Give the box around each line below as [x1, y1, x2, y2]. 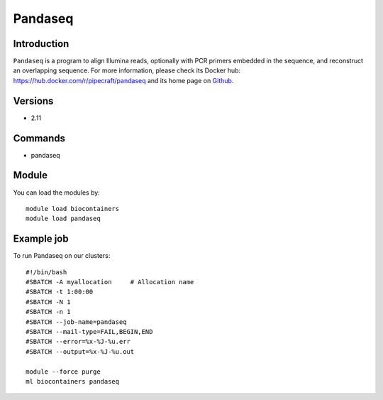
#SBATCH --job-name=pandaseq [26, 318, 127, 326]
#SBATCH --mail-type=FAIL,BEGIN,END [26, 328, 153, 335]
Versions [13, 94, 54, 107]
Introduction [13, 38, 70, 50]
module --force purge [26, 367, 101, 376]
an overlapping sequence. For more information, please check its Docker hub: [13, 66, 241, 75]
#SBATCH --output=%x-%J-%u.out [26, 347, 135, 355]
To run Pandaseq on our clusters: [13, 252, 111, 260]
